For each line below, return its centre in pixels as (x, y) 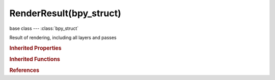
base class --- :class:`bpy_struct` (44, 28)
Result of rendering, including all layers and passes (63, 37)
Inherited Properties (36, 48)
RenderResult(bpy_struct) (65, 13)
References (24, 70)
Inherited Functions (35, 59)
